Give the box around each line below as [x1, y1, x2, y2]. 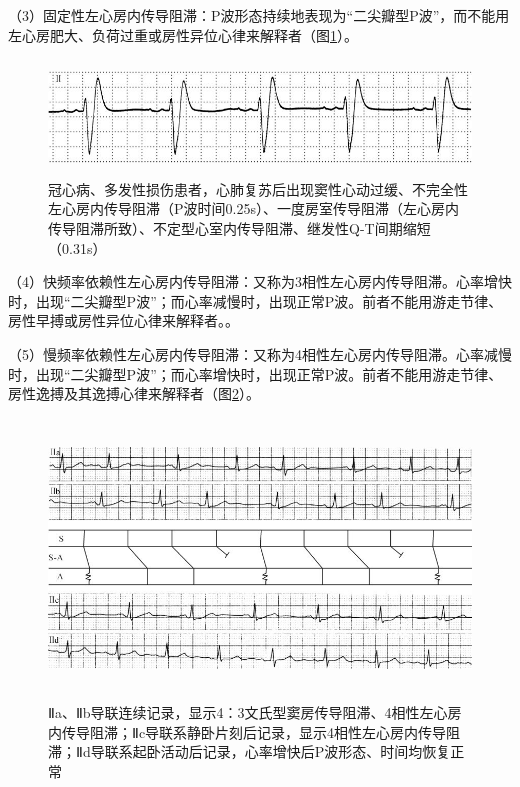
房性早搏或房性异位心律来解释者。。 [8, 310, 239, 331]
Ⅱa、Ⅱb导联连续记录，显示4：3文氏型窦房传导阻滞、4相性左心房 [48, 702, 462, 723]
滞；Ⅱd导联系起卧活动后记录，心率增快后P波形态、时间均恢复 [48, 741, 451, 762]
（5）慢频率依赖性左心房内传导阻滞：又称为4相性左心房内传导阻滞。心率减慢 [8, 343, 512, 364]
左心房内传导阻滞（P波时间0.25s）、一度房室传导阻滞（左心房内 [48, 198, 459, 219]
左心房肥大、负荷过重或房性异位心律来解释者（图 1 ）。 [8, 24, 358, 45]
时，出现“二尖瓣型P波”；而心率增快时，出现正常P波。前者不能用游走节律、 [8, 363, 503, 384]
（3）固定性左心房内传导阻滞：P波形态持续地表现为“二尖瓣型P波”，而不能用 [8, 5, 510, 25]
